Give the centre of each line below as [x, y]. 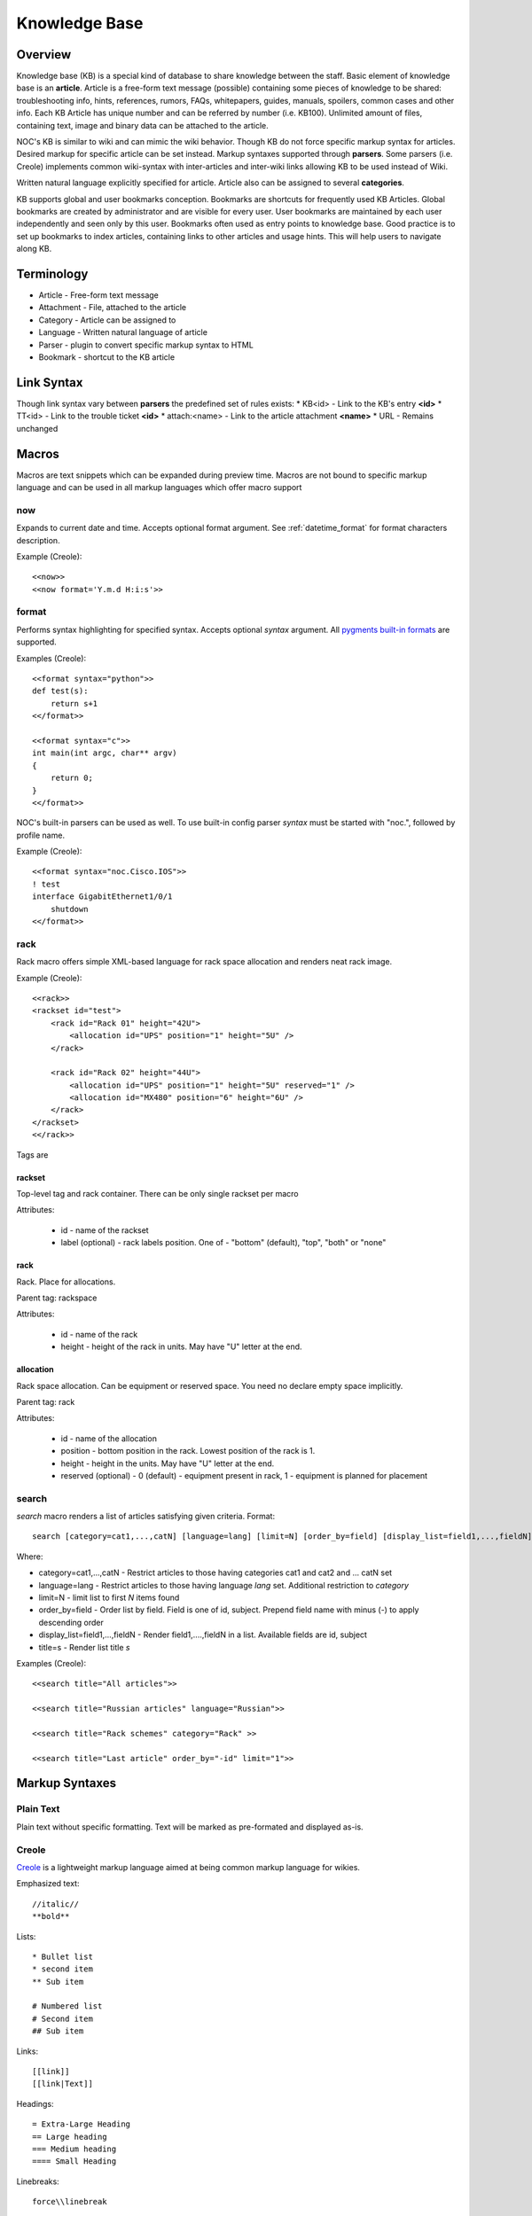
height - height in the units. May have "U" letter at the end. [168, 1463]
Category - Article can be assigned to [107, 320]
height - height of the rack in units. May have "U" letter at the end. [181, 1346]
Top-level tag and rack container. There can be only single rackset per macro [157, 1194]
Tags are [32, 1155]
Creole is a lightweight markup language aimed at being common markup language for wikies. [188, 1867]
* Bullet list [63, 1956]
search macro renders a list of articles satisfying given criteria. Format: [145, 1517]
